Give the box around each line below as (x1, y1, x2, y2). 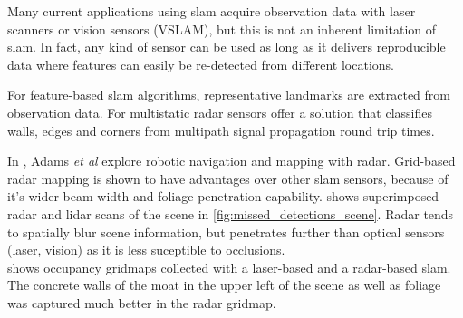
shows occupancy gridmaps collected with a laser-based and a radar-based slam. (7, 257, 451, 276)
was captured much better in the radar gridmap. (7, 293, 276, 312)
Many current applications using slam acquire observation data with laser (7, 2, 416, 20)
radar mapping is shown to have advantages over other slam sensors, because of (7, 169, 449, 188)
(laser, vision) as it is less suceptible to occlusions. (7, 240, 285, 259)
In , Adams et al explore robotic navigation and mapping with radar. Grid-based (7, 151, 456, 170)
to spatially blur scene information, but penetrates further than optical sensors (7, 222, 445, 241)
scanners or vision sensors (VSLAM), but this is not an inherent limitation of (7, 19, 437, 38)
